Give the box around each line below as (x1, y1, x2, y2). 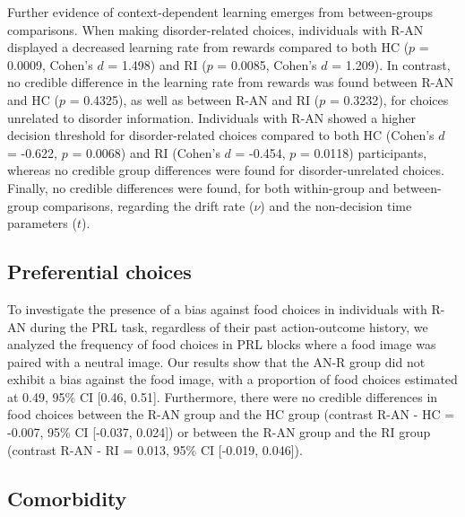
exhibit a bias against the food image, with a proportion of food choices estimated (7, 370, 458, 389)
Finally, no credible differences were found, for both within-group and (7, 178, 389, 197)
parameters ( (7, 214, 77, 232)
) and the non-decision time (260, 196, 412, 215)
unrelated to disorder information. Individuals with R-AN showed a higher (7, 108, 417, 127)
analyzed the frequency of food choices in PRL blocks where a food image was (7, 335, 436, 354)
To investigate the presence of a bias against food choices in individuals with (7, 299, 427, 318)
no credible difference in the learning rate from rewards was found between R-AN (7, 73, 454, 92)
